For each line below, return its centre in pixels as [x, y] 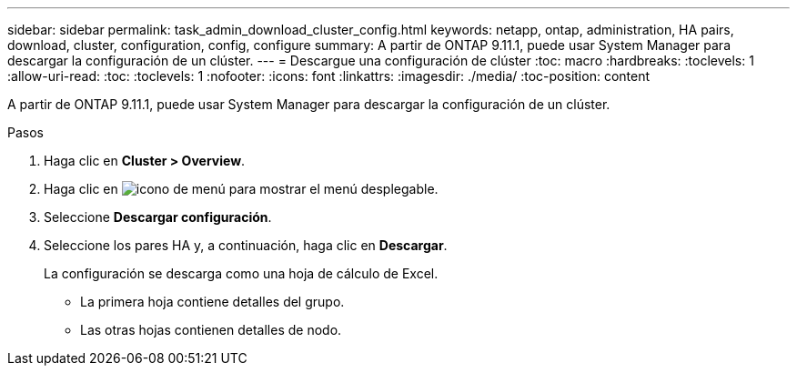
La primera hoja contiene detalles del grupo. [212, 302]
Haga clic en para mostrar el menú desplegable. [241, 189]
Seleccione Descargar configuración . [158, 217]
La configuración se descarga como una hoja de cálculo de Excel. [241, 273]
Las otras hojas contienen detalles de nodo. [211, 330]
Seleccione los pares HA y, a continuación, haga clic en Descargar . [246, 245]
